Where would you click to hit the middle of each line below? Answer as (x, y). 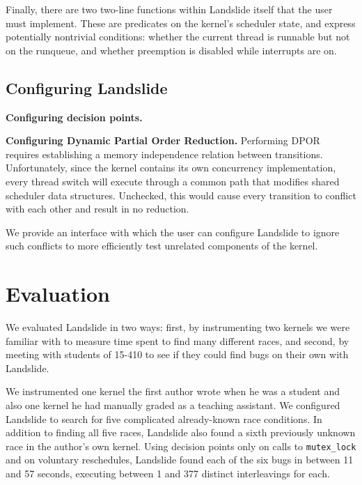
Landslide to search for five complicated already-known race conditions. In (164, 418)
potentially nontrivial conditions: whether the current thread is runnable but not (178, 37)
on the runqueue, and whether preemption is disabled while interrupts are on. (171, 50)
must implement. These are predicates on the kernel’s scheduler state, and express (181, 23)
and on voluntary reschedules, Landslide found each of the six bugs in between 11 (180, 460)
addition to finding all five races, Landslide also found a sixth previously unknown (181, 432)
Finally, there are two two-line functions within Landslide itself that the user (169, 9)
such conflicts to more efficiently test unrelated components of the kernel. (162, 246)
